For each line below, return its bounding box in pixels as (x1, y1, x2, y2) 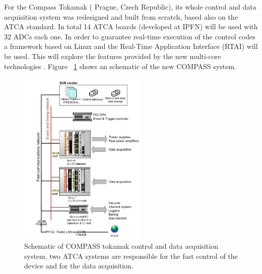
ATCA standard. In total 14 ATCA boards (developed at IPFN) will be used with (4, 21, 258, 32)
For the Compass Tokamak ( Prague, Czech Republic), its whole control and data (4, 2, 256, 12)
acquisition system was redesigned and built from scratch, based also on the (4, 11, 238, 22)
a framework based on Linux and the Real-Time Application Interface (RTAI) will (4, 41, 258, 51)
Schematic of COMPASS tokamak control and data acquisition (24, 241, 218, 251)
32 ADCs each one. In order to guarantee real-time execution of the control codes (4, 31, 255, 41)
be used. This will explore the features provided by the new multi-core (4, 50, 221, 61)
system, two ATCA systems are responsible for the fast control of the (24, 250, 238, 261)
